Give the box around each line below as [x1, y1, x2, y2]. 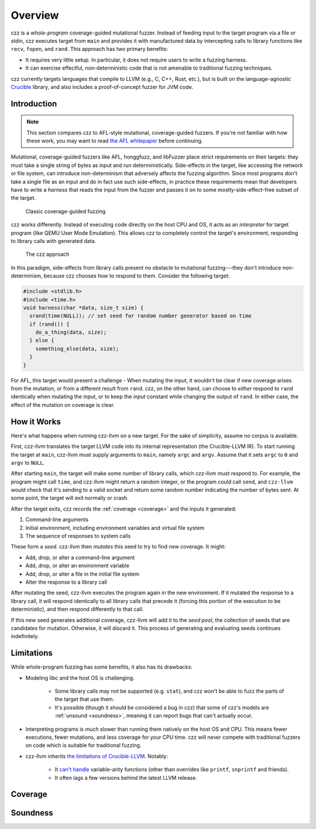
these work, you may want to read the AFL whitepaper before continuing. [26, 138, 203, 145]
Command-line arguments [25, 516, 89, 523]
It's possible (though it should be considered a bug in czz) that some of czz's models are [54, 704, 269, 711]
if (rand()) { [29, 321, 70, 327]
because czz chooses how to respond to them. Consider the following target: [43, 272, 230, 279]
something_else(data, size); [35, 345, 119, 352]
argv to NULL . [11, 459, 45, 466]
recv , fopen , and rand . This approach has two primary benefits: [11, 46, 169, 53]
